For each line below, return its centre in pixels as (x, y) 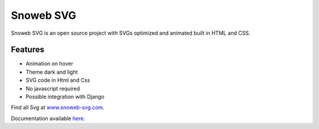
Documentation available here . (48, 118)
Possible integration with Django (65, 97)
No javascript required (53, 88)
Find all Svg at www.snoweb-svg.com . (58, 107)
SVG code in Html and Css (58, 80)
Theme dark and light (52, 72)
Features (27, 50)
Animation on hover (50, 64)
